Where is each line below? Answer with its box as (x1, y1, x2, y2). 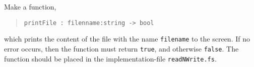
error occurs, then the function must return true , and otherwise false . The (4, 43, 239, 53)
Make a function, (4, 1, 56, 11)
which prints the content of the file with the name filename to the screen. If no (4, 33, 250, 44)
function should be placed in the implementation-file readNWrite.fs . (4, 53, 217, 63)
